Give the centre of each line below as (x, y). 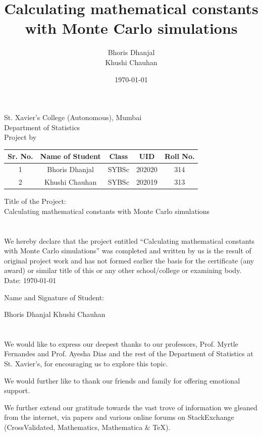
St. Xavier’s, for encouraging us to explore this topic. (86, 364)
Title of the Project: (35, 201)
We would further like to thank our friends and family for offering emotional (122, 380)
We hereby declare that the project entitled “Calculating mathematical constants (129, 240)
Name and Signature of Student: (54, 297)
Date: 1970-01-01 (30, 280)
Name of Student (70, 156)
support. (17, 390)
